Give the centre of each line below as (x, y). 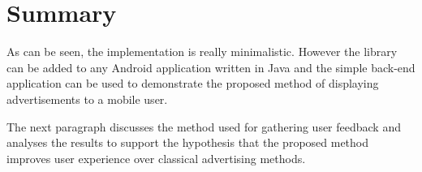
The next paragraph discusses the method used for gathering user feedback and (204, 126)
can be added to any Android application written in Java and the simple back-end (211, 67)
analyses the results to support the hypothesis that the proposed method (188, 142)
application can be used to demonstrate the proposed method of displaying (193, 83)
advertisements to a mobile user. (87, 99)
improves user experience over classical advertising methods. (156, 158)
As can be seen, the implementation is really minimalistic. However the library (202, 52)
